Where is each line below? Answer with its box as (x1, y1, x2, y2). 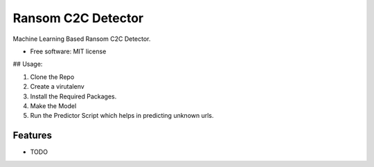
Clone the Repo (30, 73, 75, 81)
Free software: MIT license (30, 47, 107, 55)
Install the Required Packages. (30, 92, 117, 100)
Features (12, 130, 52, 141)
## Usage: (12, 60, 43, 69)
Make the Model (30, 101, 77, 110)
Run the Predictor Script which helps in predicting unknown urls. (30, 112, 214, 120)
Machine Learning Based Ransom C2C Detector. (12, 35, 151, 43)
